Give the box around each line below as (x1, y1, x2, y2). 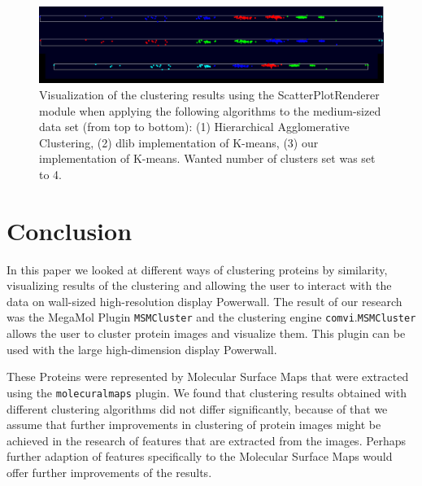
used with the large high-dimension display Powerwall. (7, 340, 277, 357)
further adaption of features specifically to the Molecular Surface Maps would (7, 448, 393, 465)
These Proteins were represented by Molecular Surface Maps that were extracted (7, 368, 409, 385)
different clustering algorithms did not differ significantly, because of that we (7, 400, 388, 417)
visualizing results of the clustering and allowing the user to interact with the (7, 277, 392, 294)
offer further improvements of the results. (7, 463, 212, 480)
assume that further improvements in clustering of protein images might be (7, 416, 381, 433)
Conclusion (7, 213, 133, 247)
